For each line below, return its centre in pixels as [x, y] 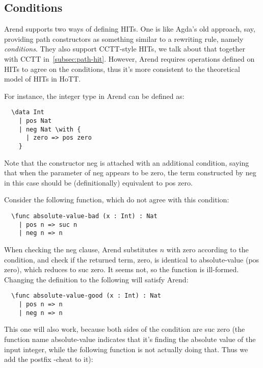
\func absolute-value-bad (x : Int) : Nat [84, 216]
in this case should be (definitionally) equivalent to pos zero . [98, 182]
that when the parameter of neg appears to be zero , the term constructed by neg [130, 173]
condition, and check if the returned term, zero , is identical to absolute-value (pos [132, 259]
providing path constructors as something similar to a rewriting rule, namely [124, 38]
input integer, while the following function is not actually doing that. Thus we [126, 349]
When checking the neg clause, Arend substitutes [81, 249]
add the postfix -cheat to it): [49, 359]
